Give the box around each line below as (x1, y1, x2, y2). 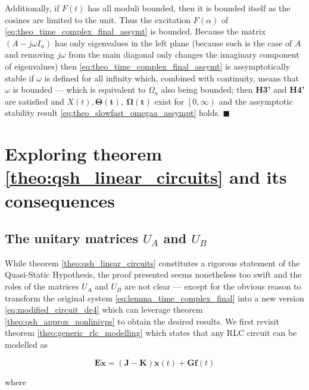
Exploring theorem (5, 141, 163, 166)
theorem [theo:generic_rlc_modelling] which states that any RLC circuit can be (5, 326, 297, 339)
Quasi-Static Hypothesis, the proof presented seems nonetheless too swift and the (5, 268, 302, 281)
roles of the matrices (5, 280, 79, 292)
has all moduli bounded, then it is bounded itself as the (88, 2, 291, 14)
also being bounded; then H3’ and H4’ (161, 83, 305, 96)
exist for (154, 95, 185, 107)
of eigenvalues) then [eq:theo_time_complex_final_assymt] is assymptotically (5, 59, 291, 72)
